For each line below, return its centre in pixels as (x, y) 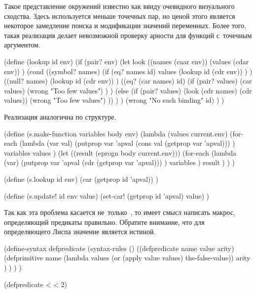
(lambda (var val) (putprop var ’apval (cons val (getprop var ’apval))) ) (127, 143)
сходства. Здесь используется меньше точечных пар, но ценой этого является (120, 16)
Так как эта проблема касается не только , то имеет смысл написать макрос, (120, 212)
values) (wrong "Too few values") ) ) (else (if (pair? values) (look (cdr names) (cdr (128, 90)
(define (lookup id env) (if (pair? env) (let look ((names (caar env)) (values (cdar (127, 61)
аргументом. (22, 45)
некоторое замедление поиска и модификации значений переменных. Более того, (125, 25)
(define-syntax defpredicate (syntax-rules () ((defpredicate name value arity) (119, 248)
